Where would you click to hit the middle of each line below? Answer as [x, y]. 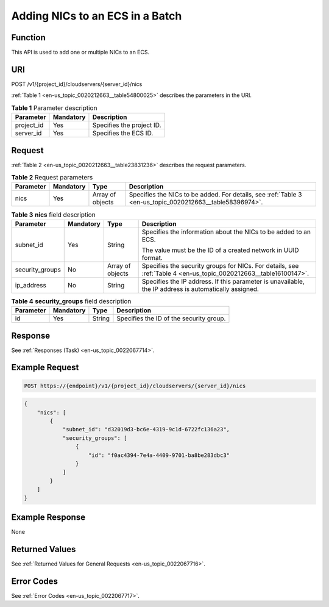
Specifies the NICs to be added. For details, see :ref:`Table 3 [215, 195]
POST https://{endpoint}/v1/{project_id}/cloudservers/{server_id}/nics [135, 386]
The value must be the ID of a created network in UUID [220, 250]
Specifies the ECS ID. [123, 133]
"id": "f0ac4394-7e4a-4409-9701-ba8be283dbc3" [159, 455]
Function [28, 38]
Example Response [48, 517]
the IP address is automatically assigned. [200, 289]
